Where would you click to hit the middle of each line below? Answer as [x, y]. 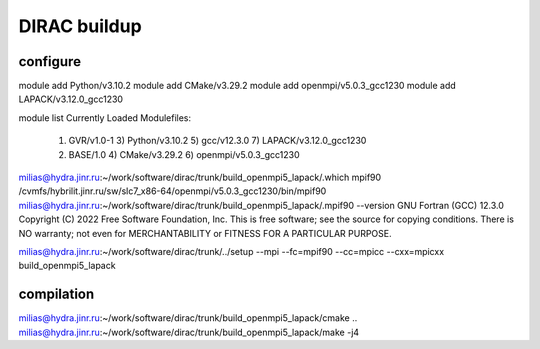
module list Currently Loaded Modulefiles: [105, 117]
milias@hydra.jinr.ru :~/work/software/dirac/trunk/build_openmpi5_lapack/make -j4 [189, 332]
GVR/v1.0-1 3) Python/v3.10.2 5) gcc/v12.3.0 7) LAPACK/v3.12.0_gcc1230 [217, 141]
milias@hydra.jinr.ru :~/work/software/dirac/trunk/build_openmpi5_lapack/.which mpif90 [200, 177]
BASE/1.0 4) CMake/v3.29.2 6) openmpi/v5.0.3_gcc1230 [184, 154]
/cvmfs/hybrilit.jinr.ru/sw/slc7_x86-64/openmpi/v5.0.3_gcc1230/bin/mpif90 [172, 191]
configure [50, 61]
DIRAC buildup [80, 26]
